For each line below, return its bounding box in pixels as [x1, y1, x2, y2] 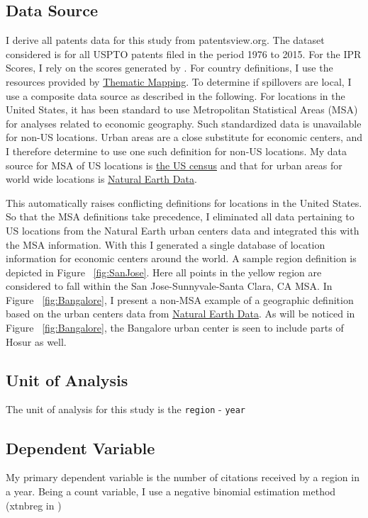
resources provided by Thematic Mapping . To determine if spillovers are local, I [6, 74, 352, 89]
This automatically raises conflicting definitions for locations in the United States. [6, 195, 362, 210]
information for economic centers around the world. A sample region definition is [6, 251, 357, 266]
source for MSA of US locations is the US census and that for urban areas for [6, 157, 342, 172]
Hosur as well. [6, 334, 67, 349]
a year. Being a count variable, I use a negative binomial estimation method [6, 483, 336, 498]
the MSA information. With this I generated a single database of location [6, 237, 325, 252]
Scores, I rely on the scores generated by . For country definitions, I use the [6, 60, 333, 75]
